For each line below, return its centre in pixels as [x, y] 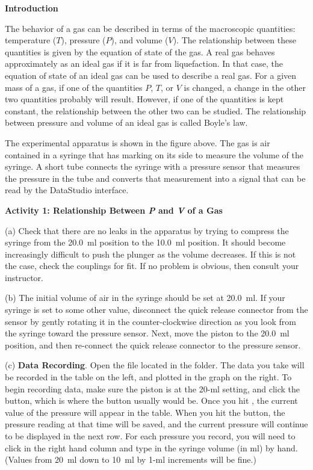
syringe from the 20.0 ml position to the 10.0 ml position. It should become [145, 242]
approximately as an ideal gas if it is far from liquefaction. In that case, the [144, 63]
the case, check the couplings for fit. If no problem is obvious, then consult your [152, 266]
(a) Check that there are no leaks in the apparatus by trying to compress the [147, 230]
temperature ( [31, 40]
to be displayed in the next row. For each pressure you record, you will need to [150, 436]
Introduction [32, 8]
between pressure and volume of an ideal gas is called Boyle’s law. [126, 122]
